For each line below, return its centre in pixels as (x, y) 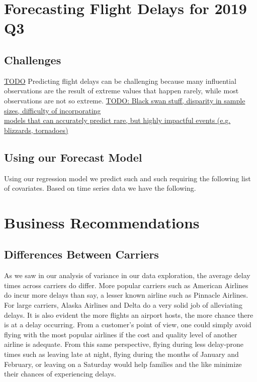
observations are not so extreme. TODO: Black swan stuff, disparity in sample (125, 100)
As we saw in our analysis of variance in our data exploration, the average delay (127, 275)
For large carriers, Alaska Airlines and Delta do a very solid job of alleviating (123, 305)
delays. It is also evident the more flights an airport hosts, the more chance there (129, 314)
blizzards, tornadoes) (36, 130)
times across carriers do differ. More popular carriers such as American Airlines (126, 285)
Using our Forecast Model (73, 157)
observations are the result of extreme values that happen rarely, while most (121, 91)
